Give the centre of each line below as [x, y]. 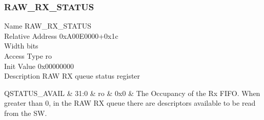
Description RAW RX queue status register [72, 76]
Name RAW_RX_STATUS [48, 26]
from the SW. [26, 113]
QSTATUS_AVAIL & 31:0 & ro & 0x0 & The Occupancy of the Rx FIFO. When [132, 93]
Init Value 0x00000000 [39, 66]
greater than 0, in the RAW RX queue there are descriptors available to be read [130, 103]
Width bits [21, 46]
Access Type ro [28, 56]
